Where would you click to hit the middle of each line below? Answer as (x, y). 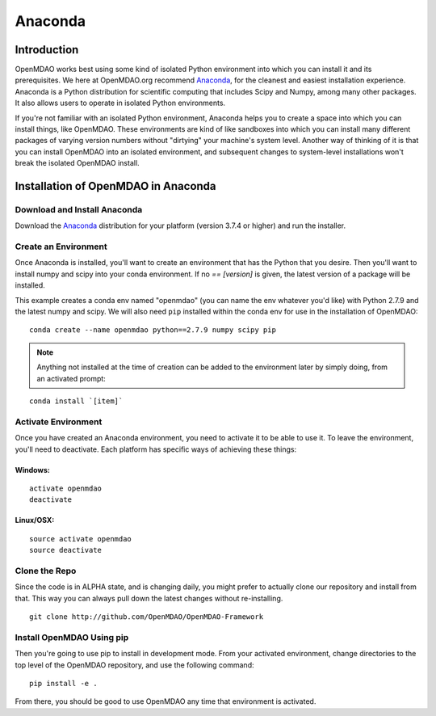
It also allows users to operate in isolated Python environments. (120, 103)
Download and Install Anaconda (79, 209)
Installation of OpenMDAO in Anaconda (116, 186)
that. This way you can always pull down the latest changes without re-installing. (149, 598)
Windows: (32, 470)
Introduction (47, 50)
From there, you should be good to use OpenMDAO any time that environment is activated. (166, 701)
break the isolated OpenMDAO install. (78, 163)
